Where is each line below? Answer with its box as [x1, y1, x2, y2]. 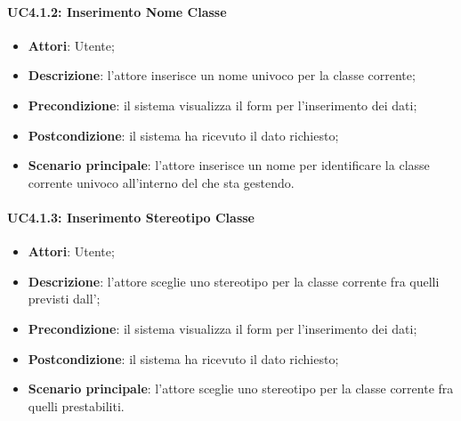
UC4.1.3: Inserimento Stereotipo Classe [7, 207, 255, 226]
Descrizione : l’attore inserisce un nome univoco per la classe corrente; [28, 66, 416, 85]
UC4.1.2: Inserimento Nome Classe [7, 2, 227, 20]
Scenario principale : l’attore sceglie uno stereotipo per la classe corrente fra [28, 379, 454, 398]
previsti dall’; [28, 289, 101, 308]
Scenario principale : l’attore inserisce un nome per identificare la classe [28, 156, 430, 174]
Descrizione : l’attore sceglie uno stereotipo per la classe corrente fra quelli [28, 271, 440, 290]
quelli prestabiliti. [28, 396, 125, 415]
